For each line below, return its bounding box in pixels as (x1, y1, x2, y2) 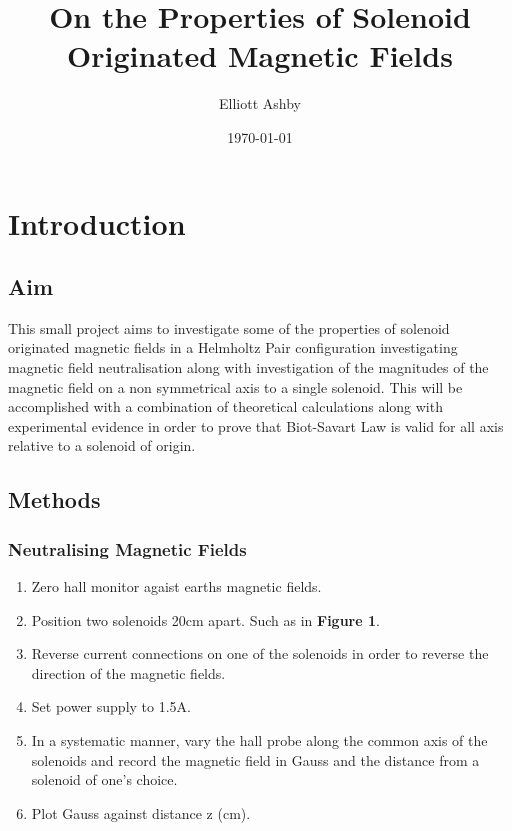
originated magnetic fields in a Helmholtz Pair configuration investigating (8, 337, 458, 358)
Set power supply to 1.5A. (31, 696, 191, 717)
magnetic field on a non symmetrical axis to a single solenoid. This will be (8, 376, 463, 397)
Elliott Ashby (219, 93, 301, 114)
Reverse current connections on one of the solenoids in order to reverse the (31, 643, 489, 664)
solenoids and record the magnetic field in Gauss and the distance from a (31, 749, 480, 770)
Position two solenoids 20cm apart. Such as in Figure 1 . (31, 609, 380, 630)
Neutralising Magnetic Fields (8, 536, 247, 561)
